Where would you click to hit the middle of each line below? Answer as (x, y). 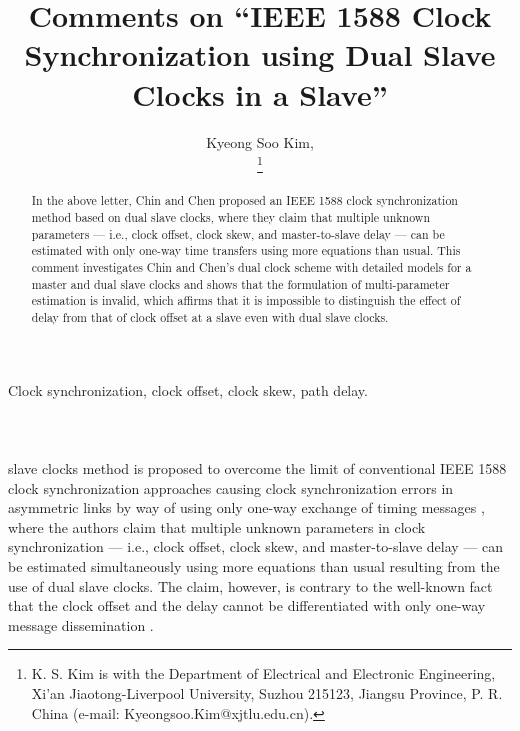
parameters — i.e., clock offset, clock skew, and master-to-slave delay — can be (238, 233)
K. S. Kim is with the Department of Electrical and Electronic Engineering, (263, 673)
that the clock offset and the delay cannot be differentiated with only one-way (247, 605)
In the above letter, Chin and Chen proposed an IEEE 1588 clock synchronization (244, 200)
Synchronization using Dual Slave (260, 54)
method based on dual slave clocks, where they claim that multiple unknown (231, 216)
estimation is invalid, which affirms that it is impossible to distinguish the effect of (246, 300)
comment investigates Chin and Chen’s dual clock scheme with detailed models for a (251, 266)
